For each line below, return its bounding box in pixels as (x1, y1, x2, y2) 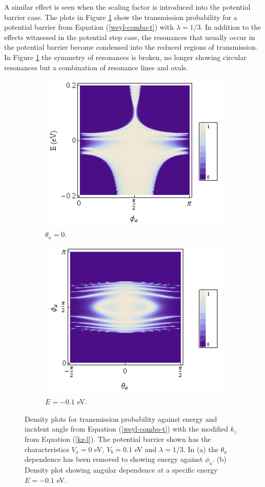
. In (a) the (183, 443, 218, 454)
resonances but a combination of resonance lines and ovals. (4, 62, 189, 72)
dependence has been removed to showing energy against (25, 454, 203, 464)
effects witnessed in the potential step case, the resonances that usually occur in (4, 31, 255, 42)
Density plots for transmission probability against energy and (25, 413, 217, 424)
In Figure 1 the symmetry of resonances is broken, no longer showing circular (4, 51, 247, 62)
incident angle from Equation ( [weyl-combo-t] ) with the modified (25, 423, 228, 434)
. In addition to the (200, 22, 261, 32)
